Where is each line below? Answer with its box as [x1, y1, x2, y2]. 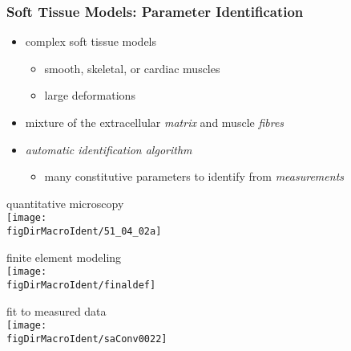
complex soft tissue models [25, 33, 157, 50]
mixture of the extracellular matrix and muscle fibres [25, 114, 284, 130]
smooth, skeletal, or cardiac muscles [44, 59, 220, 76]
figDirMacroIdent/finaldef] [6, 279, 156, 291]
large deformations [44, 87, 135, 104]
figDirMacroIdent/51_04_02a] [6, 226, 162, 238]
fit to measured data [6, 302, 107, 319]
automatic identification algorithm [25, 141, 192, 157]
